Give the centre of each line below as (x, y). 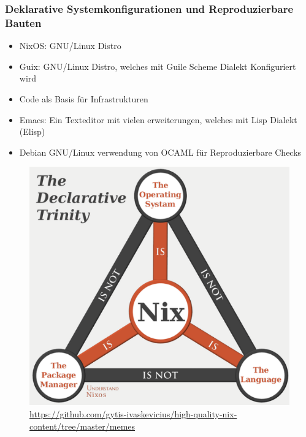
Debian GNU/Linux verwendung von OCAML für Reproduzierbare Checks (160, 152)
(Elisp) (32, 131)
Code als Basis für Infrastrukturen (84, 98)
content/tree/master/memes (82, 426)
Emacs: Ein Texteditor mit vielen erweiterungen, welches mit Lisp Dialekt (158, 119)
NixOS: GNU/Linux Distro (70, 46)
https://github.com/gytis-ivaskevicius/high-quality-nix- (133, 413)
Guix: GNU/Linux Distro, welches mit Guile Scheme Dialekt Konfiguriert (158, 66)
